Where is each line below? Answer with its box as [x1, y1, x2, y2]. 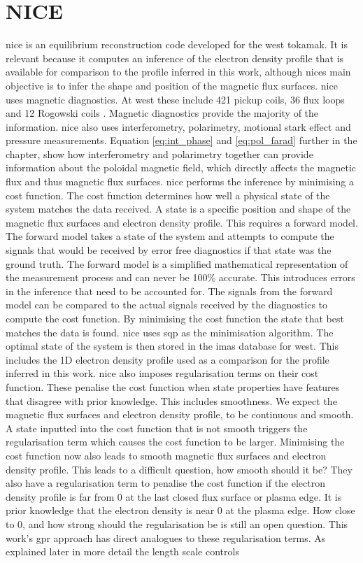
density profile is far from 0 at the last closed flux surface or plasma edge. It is [6, 489, 342, 504]
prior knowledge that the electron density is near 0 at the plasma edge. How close [6, 503, 355, 518]
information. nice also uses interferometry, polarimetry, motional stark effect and [6, 119, 351, 134]
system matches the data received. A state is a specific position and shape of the [6, 201, 351, 216]
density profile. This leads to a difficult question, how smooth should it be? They [6, 462, 353, 476]
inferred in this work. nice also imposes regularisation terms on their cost [6, 366, 319, 380]
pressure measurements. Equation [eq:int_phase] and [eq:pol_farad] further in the [6, 133, 357, 148]
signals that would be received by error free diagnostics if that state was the [6, 243, 332, 257]
